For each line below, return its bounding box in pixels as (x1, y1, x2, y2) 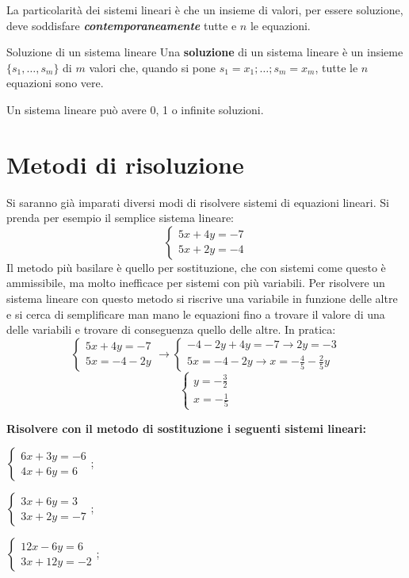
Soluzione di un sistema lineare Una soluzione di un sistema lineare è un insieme (6, 44, 403, 60)
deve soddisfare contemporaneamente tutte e (6, 17, 237, 33)
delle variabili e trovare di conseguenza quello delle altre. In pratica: (6, 321, 336, 338)
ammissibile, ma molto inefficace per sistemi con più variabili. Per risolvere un (6, 274, 385, 291)
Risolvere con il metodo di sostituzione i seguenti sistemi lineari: (6, 419, 366, 436)
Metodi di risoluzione (6, 147, 244, 180)
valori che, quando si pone (89, 59, 216, 75)
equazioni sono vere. (6, 75, 104, 91)
